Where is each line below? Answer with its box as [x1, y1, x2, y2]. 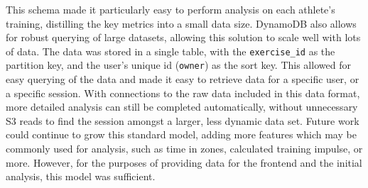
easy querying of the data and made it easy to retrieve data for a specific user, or [6, 72, 359, 87]
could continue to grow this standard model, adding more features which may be [6, 127, 357, 142]
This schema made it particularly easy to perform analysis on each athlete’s [6, 2, 335, 16]
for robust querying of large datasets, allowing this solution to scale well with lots [6, 30, 361, 45]
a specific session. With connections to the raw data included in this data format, [6, 85, 360, 100]
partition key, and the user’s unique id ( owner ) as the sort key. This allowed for [6, 57, 351, 72]
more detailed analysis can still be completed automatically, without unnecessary [6, 99, 358, 114]
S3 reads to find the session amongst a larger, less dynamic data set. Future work [6, 113, 359, 128]
